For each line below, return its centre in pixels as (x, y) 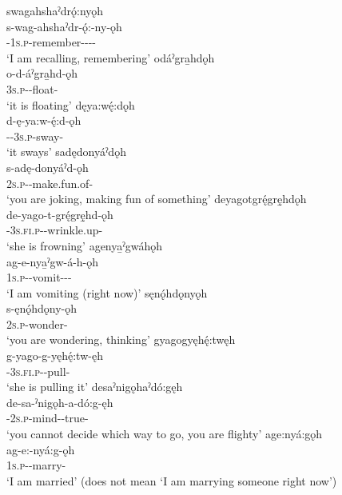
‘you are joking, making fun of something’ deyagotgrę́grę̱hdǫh (157, 199)
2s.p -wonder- (37, 323)
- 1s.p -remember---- (51, 42)
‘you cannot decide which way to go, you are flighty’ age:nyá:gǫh (165, 434)
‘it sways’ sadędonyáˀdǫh (66, 152)
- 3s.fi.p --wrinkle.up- (55, 230)
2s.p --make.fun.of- (50, 183)
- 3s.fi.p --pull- (38, 371)
